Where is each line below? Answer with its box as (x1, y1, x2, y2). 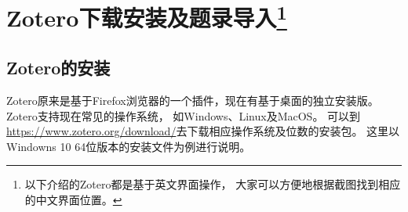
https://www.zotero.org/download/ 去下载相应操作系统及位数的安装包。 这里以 (6, 123, 400, 139)
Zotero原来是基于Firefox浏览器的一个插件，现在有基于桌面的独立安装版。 (6, 92, 379, 108)
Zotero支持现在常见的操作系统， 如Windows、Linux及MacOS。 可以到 (6, 107, 361, 124)
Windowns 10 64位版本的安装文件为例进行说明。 (6, 138, 251, 154)
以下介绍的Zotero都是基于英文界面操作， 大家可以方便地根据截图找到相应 (24, 176, 401, 192)
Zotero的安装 (6, 56, 111, 80)
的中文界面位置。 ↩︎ (24, 191, 122, 207)
